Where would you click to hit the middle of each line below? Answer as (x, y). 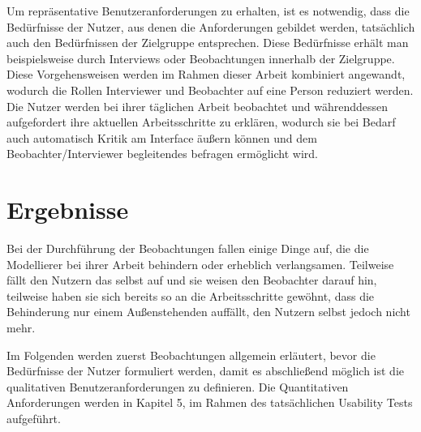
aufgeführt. (34, 418)
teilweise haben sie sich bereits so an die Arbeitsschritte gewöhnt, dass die (191, 295)
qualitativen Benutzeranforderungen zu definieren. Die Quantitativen (178, 386)
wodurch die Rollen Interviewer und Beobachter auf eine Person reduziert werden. (210, 90)
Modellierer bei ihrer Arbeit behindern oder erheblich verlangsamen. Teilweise (200, 264)
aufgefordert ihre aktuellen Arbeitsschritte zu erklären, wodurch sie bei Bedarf (201, 122)
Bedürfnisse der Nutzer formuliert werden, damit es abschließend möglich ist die (206, 371)
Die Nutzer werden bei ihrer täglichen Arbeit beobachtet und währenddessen (197, 106)
